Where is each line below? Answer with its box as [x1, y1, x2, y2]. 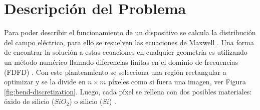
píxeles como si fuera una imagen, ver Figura [108, 76, 246, 87]
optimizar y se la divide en [4, 76, 86, 87]
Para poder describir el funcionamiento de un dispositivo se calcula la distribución [4, 27, 256, 38]
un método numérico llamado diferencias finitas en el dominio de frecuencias [4, 56, 238, 67]
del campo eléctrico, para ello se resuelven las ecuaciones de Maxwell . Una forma [4, 37, 254, 47]
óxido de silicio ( [4, 96, 55, 106]
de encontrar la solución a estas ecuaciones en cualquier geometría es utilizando [4, 47, 247, 57]
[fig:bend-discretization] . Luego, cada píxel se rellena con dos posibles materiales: [4, 86, 252, 96]
